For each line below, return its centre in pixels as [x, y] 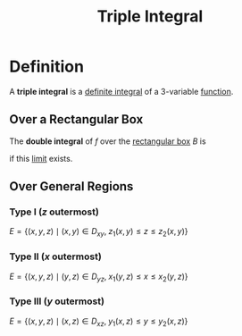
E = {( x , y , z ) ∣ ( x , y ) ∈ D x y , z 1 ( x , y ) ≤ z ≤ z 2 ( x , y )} [99, 232]
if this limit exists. [41, 158]
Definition [47, 67]
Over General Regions [71, 186]
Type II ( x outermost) [56, 256]
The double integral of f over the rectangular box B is [108, 141]
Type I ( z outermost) [54, 212]
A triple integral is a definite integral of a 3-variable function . [121, 91]
